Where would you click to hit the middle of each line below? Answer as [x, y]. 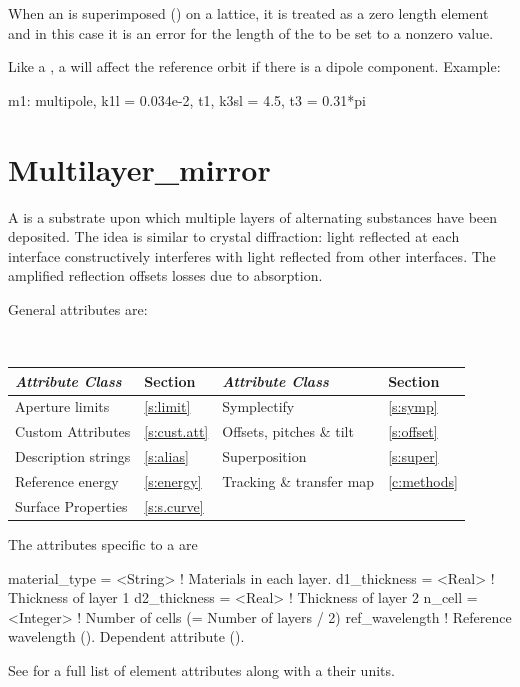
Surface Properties [71, 505]
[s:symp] [413, 406]
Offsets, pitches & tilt [288, 431]
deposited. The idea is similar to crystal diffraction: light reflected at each [234, 236]
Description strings [73, 456]
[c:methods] [423, 481]
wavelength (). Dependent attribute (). [126, 636]
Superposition [264, 456]
